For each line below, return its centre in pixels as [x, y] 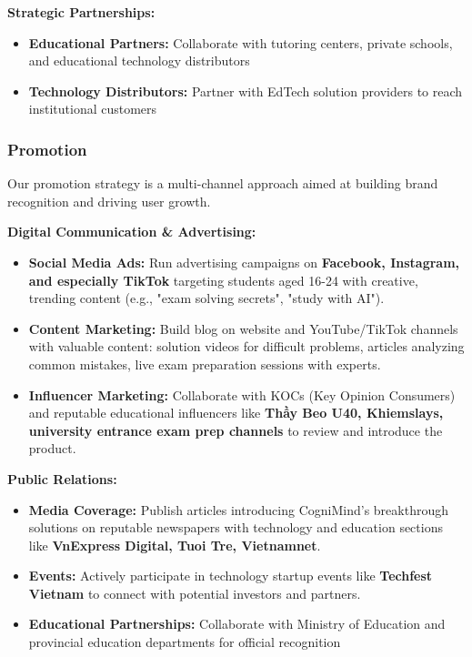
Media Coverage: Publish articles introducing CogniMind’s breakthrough [238, 509]
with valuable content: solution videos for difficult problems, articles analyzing [246, 346]
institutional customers [93, 109]
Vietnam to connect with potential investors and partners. [195, 593]
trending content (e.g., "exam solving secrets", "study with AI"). [206, 298]
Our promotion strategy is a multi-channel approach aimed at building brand [223, 183]
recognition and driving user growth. [109, 201]
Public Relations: [62, 478]
